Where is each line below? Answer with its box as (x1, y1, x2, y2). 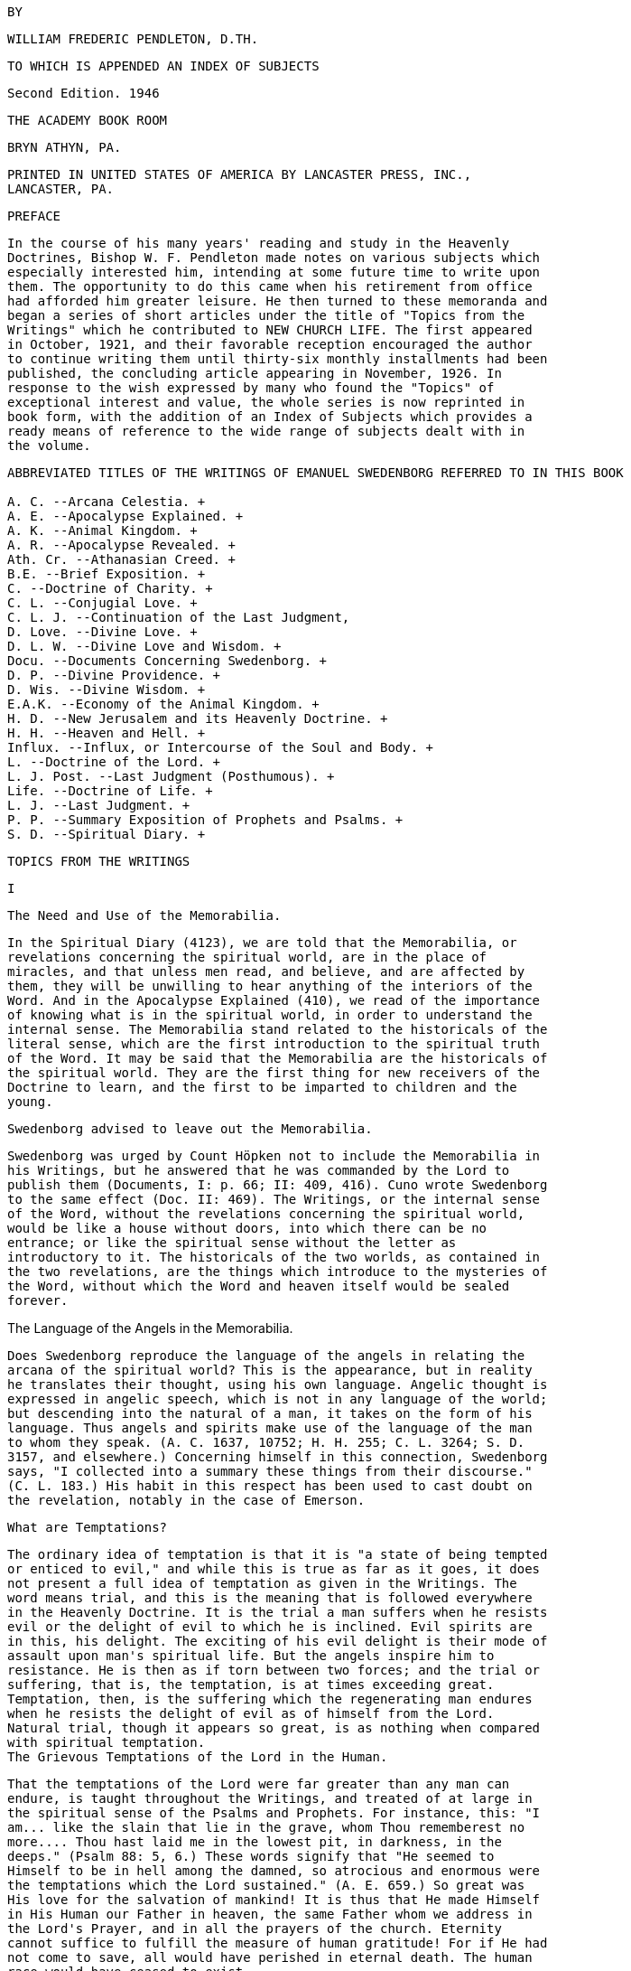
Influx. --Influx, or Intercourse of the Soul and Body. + (7, 740, 434, 755)
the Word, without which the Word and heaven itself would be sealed (7, 1279, 510, 1293)
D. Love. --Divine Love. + (7, 624, 198, 639)
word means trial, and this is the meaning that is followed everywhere (7, 1591, 533, 1605)
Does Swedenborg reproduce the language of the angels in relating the (7, 1348, 525, 1363)
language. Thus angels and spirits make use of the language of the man (7, 1421, 533, 1435)
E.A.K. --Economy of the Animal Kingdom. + (7, 697, 320, 711)
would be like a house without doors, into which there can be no (7, 1221, 487, 1235)
